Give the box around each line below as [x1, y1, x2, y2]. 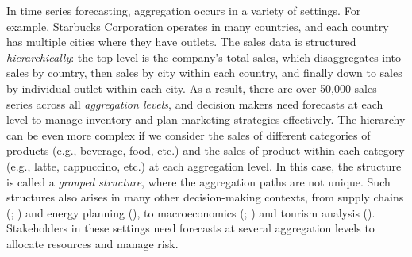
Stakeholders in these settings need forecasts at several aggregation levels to [6, 220, 375, 236]
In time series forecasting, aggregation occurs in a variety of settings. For [6, 2, 361, 18]
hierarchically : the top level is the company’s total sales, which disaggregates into [6, 48, 402, 65]
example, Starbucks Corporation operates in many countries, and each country [6, 17, 389, 34]
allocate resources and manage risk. [6, 235, 179, 251]
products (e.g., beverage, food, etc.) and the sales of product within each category [6, 142, 405, 159]
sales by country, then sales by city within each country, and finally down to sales [6, 64, 402, 81]
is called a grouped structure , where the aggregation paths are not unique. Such [6, 173, 391, 190]
